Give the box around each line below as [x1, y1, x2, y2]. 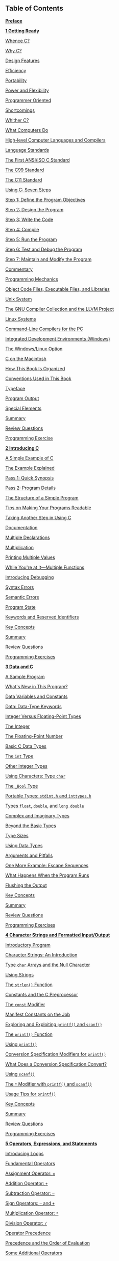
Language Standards [5, 147, 50, 153]
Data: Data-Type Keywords [5, 703, 62, 709]
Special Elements [5, 405, 42, 411]
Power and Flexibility [5, 87, 50, 93]
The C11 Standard [5, 176, 42, 183]
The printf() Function [5, 1031, 53, 1037]
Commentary [5, 266, 33, 272]
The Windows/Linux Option [5, 346, 63, 352]
